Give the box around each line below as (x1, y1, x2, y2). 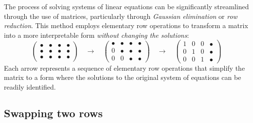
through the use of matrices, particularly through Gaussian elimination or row (4, 11, 237, 21)
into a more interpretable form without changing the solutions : (4, 30, 189, 40)
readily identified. (4, 81, 56, 92)
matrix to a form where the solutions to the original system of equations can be (4, 72, 241, 82)
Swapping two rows (4, 105, 103, 120)
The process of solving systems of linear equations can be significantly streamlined (4, 1, 249, 11)
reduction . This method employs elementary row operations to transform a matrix (4, 20, 248, 31)
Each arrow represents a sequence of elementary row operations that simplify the (4, 62, 245, 73)
